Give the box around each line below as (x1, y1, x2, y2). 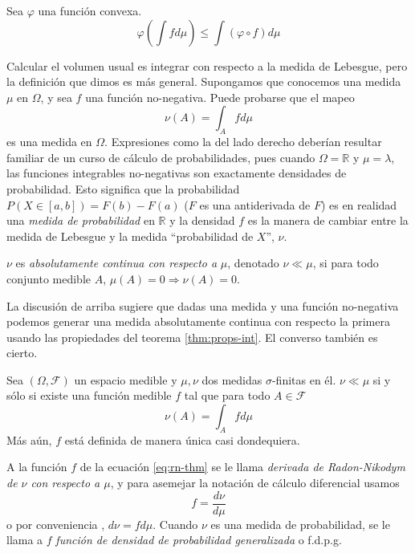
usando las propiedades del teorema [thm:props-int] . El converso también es (6, 328, 378, 345)
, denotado (227, 254, 279, 271)
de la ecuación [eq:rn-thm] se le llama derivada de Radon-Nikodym (79, 458, 405, 475)
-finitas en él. (271, 371, 336, 388)
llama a (6, 531, 43, 548)
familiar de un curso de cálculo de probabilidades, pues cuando (6, 148, 315, 165)
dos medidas (201, 371, 262, 388)
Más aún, (6, 431, 52, 448)
